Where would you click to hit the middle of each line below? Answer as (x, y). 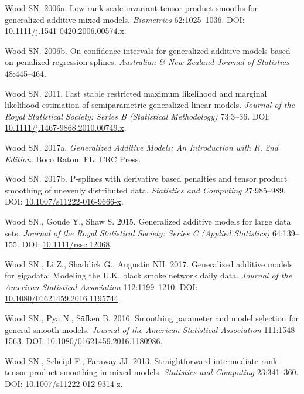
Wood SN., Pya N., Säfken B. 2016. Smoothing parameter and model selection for (152, 318)
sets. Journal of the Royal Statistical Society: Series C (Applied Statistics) (137, 232)
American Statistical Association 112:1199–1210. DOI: (101, 286)
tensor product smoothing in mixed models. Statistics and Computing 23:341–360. (152, 372)
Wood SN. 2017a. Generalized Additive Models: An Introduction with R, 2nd (141, 147)
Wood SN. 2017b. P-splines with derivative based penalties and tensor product (146, 179)
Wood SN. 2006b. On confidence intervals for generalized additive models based (148, 50)
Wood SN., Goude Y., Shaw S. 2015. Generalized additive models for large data (148, 221)
